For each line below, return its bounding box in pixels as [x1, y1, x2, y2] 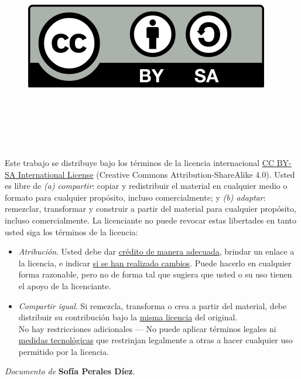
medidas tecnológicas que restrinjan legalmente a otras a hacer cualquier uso [18, 334, 293, 346]
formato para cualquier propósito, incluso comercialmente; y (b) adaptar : [5, 191, 266, 203]
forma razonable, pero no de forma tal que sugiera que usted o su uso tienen [18, 268, 292, 280]
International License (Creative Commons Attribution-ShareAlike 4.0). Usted [18, 168, 295, 180]
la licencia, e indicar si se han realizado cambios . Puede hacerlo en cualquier [18, 256, 292, 269]
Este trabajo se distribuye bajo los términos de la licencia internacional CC [5, 156, 275, 168]
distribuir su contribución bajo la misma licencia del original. [18, 311, 238, 323]
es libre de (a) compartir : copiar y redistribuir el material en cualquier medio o [5, 180, 288, 192]
